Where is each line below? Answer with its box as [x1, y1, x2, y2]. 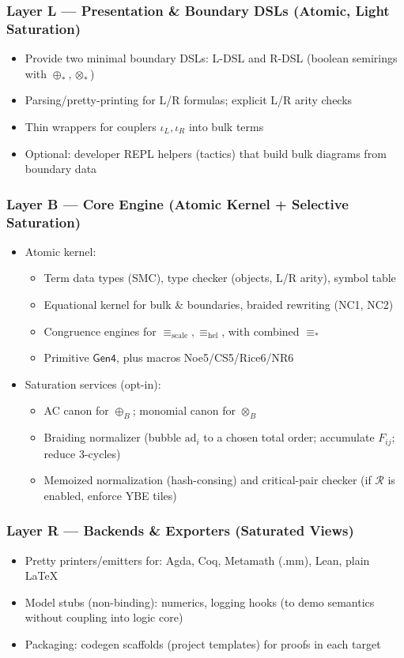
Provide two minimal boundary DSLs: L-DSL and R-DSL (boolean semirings [25, 50, 398, 66]
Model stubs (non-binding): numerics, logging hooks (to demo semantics [25, 593, 375, 610]
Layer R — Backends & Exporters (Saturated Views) [6, 521, 354, 540]
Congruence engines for [43, 322, 157, 339]
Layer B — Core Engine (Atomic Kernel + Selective [6, 194, 349, 213]
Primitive [43, 349, 89, 366]
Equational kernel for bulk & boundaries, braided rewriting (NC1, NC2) [43, 296, 394, 313]
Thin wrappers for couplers [25, 118, 157, 134]
